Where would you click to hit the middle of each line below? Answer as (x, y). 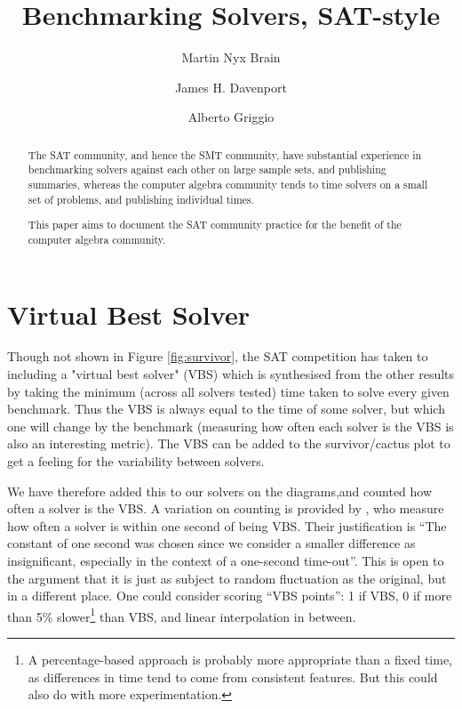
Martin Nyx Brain (231, 57)
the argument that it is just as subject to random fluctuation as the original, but (227, 578)
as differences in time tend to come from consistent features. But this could (233, 677)
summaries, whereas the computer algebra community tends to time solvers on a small (228, 185)
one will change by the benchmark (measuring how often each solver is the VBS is (231, 426)
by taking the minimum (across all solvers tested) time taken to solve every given (228, 391)
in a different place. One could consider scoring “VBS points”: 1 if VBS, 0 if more (230, 596)
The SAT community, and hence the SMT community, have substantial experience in (225, 154)
